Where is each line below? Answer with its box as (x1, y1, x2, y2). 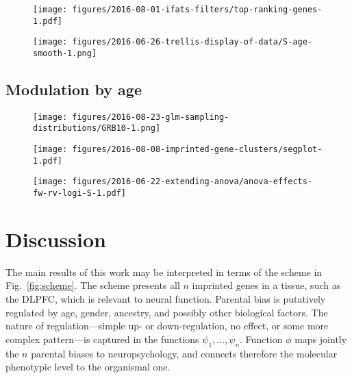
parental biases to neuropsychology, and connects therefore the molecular (31, 346, 338, 360)
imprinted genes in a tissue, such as (192, 278, 341, 292)
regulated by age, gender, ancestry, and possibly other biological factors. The (5, 305, 328, 319)
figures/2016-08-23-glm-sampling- (72, 112, 229, 122)
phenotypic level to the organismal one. (5, 360, 171, 374)
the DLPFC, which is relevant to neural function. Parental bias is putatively (5, 292, 326, 306)
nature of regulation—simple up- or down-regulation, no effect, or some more (5, 318, 329, 333)
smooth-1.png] (33, 48, 97, 58)
